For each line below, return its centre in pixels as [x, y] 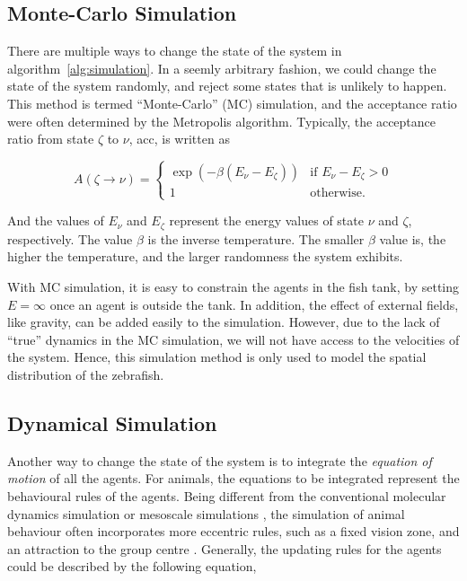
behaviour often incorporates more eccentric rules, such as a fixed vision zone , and [233, 531]
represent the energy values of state [266, 220]
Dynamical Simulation [112, 423]
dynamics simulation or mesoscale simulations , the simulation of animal [206, 513]
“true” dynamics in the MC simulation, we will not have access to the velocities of [233, 339]
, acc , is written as [179, 139]
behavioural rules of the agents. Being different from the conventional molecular [227, 495]
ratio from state [51, 139]
